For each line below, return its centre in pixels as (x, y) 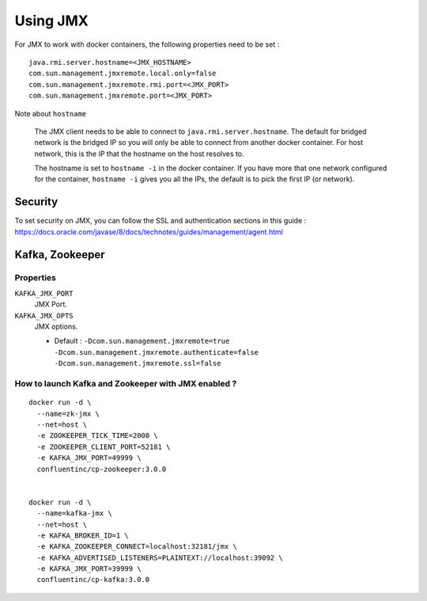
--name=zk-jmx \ (68, 413)
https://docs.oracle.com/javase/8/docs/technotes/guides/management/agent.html (149, 232)
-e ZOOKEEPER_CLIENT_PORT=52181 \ (104, 447)
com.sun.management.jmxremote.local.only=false (123, 74)
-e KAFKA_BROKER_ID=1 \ (83, 535)
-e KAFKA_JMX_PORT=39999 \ (89, 569)
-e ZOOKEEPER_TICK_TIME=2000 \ (97, 436)
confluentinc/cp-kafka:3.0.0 (93, 580)
